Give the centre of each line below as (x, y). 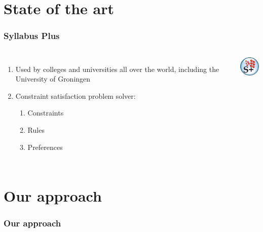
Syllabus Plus (32, 36)
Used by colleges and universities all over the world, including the (117, 69)
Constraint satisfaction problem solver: (76, 95)
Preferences (45, 147)
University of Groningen (53, 79)
